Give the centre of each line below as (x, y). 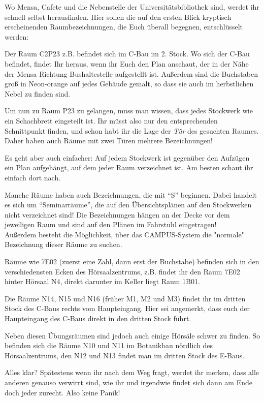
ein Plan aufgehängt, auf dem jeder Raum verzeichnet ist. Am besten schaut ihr (129, 167)
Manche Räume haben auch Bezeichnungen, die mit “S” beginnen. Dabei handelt (131, 194)
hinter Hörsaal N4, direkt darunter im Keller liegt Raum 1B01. (102, 281)
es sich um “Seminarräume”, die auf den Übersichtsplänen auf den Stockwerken (128, 205)
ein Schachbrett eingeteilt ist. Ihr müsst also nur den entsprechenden (111, 120)
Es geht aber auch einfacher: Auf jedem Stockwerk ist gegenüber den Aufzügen (127, 157)
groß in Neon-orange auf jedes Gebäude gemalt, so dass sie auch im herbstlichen (129, 84)
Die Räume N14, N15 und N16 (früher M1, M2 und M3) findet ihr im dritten (125, 298)
